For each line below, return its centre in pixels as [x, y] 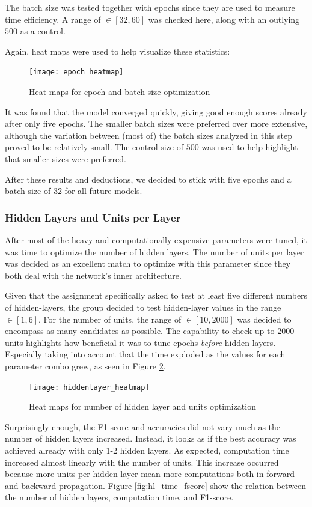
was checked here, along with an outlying [224, 19]
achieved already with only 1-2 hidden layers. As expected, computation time [147, 450]
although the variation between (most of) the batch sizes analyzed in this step [148, 135]
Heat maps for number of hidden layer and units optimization [142, 406]
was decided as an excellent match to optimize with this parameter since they [148, 263]
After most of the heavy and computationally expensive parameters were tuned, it [156, 240]
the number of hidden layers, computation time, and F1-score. [119, 497]
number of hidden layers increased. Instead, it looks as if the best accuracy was [151, 438]
